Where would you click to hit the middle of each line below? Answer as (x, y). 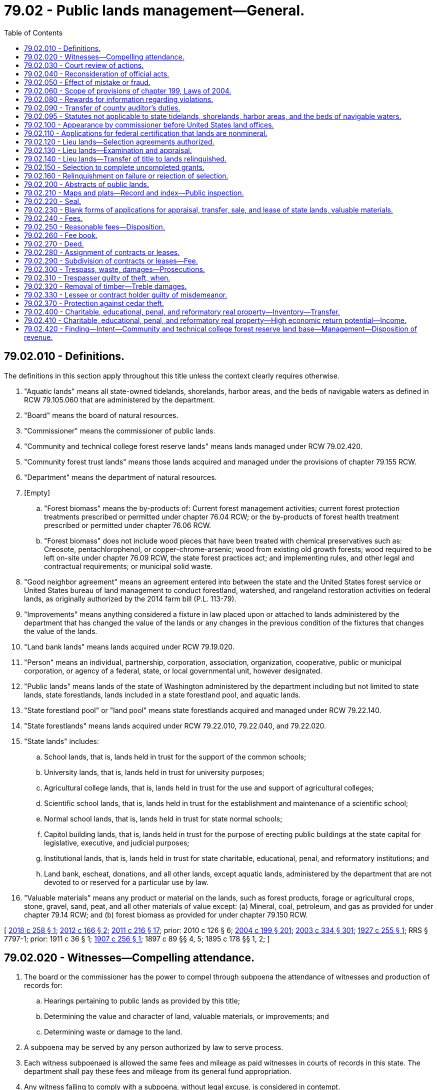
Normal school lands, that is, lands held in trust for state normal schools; (163, 818)
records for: (43, 985)
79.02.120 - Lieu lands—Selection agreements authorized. (119, 141)
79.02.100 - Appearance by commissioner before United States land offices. (149, 124)
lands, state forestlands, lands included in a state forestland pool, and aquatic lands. (162, 694)
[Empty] (37, 492)
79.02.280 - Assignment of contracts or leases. (102, 252)
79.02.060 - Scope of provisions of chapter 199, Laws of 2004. (128, 90)
